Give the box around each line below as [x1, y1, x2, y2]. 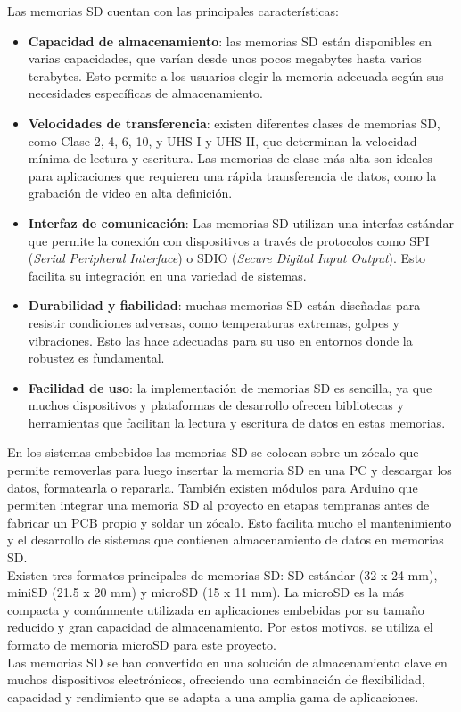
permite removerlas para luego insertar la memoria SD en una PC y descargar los [7, 461, 452, 479]
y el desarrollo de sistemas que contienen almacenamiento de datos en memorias [7, 530, 444, 549]
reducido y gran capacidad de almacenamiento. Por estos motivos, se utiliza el [7, 618, 433, 636]
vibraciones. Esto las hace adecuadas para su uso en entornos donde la [28, 331, 413, 349]
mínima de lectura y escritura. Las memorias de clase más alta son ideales [28, 149, 432, 168]
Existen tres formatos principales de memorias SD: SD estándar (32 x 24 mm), [7, 565, 438, 584]
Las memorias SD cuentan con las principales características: [7, 2, 339, 20]
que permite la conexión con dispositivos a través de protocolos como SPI [28, 231, 430, 250]
